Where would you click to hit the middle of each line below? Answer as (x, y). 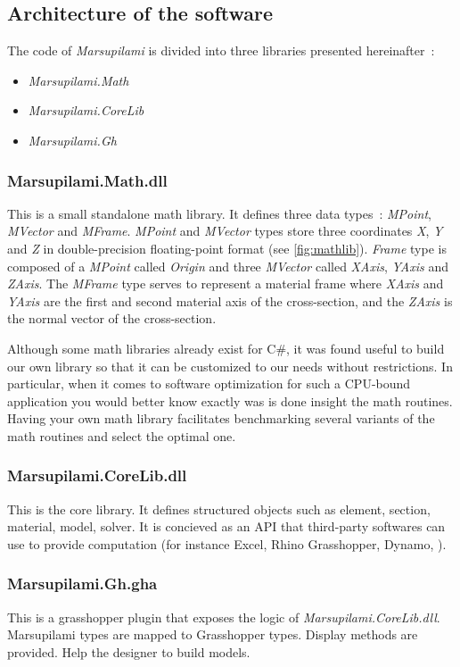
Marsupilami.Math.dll (87, 180)
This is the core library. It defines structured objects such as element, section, (219, 509)
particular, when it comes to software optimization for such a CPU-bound (209, 384)
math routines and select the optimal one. (122, 435)
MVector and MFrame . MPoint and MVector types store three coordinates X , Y (225, 231)
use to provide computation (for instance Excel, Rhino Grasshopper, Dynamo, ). (227, 543)
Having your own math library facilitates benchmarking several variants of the (221, 418)
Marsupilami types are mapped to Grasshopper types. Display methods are (213, 634)
